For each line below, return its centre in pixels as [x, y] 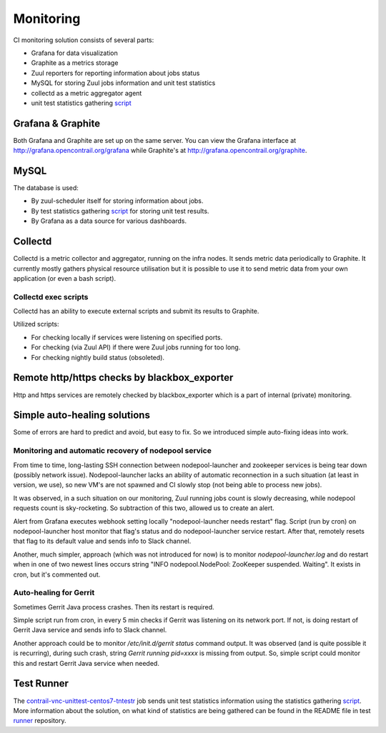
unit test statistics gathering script [81, 103]
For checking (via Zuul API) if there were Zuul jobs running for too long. [136, 347]
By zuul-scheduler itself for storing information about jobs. [117, 201]
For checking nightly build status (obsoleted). [98, 357]
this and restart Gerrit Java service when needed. [86, 663]
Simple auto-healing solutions [81, 415]
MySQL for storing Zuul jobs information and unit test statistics [123, 83]
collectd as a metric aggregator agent [86, 93]
